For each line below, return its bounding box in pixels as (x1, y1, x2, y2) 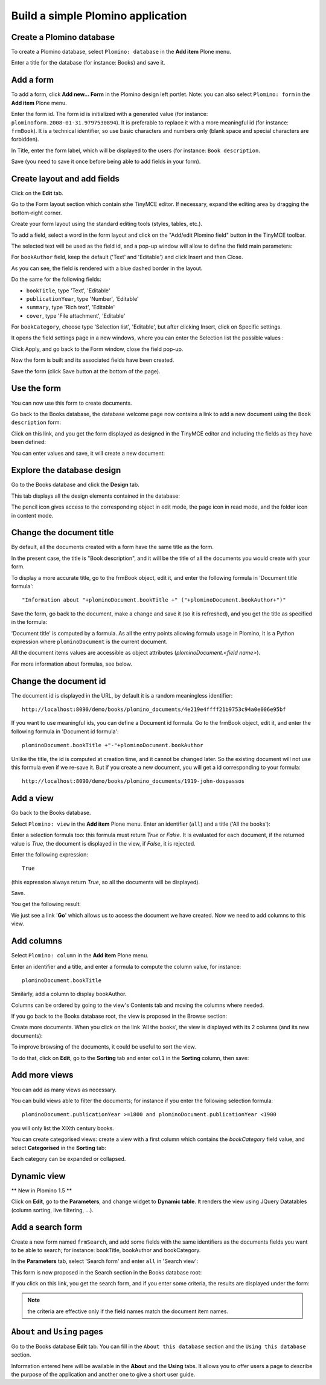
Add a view (11, 793, 54, 803)
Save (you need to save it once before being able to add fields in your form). (11, 158, 201, 165)
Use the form (11, 384, 62, 394)
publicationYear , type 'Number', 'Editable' (26, 295, 139, 302)
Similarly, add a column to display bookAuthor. (11, 991, 127, 998)
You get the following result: (11, 901, 81, 908)
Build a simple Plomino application (11, 9, 187, 22)
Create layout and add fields (11, 173, 120, 184)
